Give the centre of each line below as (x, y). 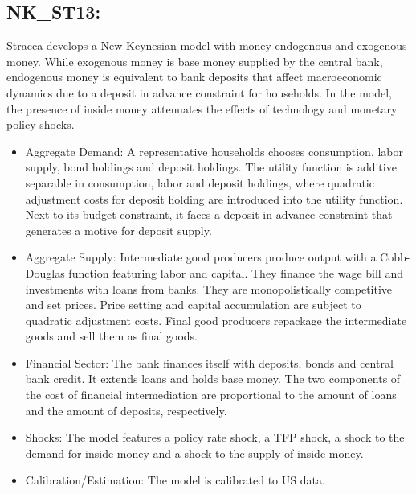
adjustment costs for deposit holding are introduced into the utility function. (214, 198)
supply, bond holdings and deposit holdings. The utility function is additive (211, 167)
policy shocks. (41, 124)
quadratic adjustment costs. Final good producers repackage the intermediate (216, 320)
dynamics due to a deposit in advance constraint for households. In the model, (199, 92)
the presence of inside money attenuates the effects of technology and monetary (202, 108)
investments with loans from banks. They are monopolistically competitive (209, 288)
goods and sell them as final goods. (111, 336)
